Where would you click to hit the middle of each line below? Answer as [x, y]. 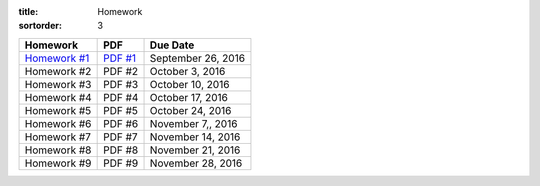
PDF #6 [121, 123]
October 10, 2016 [189, 84]
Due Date [172, 45]
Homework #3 [58, 84]
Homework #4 [58, 97]
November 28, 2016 [196, 163]
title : [28, 11]
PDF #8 [121, 150]
